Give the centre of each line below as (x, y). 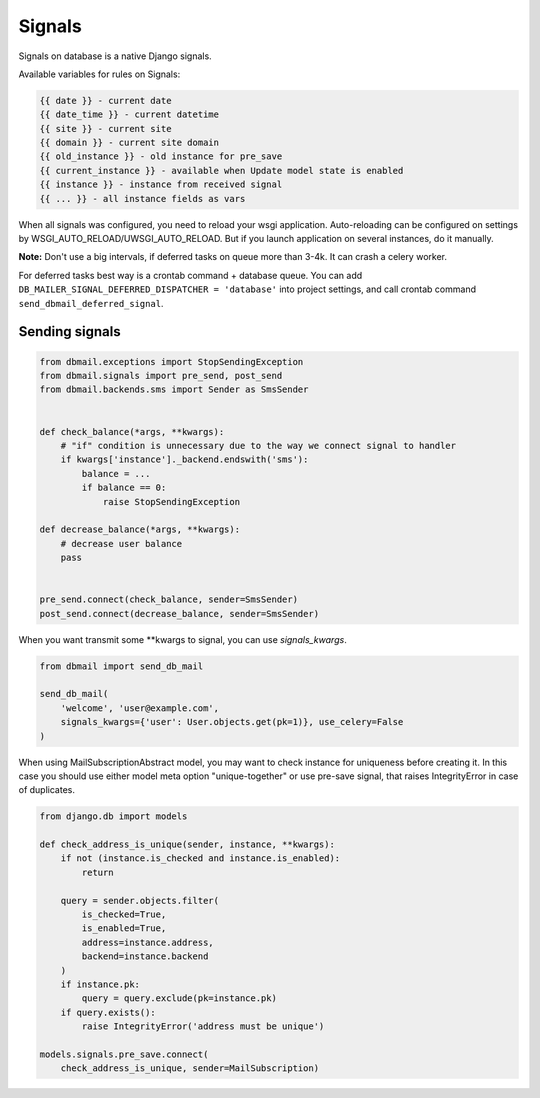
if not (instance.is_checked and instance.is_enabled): (200, 858)
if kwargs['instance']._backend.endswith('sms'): (184, 459)
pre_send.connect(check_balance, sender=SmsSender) (169, 599)
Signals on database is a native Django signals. (115, 56)
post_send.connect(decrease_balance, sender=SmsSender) (179, 613)
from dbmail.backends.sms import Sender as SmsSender (174, 389)
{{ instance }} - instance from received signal (161, 184)
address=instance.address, (147, 942)
